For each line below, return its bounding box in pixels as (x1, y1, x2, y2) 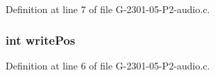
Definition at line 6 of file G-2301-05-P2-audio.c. (6, 58, 210, 72)
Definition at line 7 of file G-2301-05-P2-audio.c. (6, 2, 210, 16)
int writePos (6, 31, 76, 48)
